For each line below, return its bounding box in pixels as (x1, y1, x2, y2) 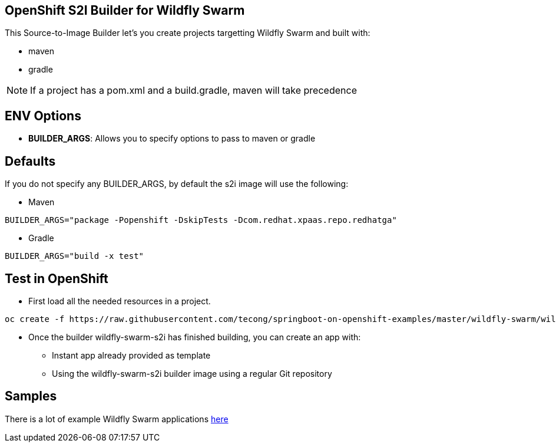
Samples (5, 389, 57, 404)
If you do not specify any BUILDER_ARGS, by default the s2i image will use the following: (5, 179, 349, 189)
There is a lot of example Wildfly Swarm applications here (5, 413, 229, 424)
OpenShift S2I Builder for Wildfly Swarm (5, 3, 245, 18)
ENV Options (5, 108, 81, 123)
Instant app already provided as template (52, 350, 211, 360)
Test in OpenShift (5, 271, 108, 286)
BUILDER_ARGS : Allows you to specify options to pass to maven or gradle (28, 133, 316, 144)
